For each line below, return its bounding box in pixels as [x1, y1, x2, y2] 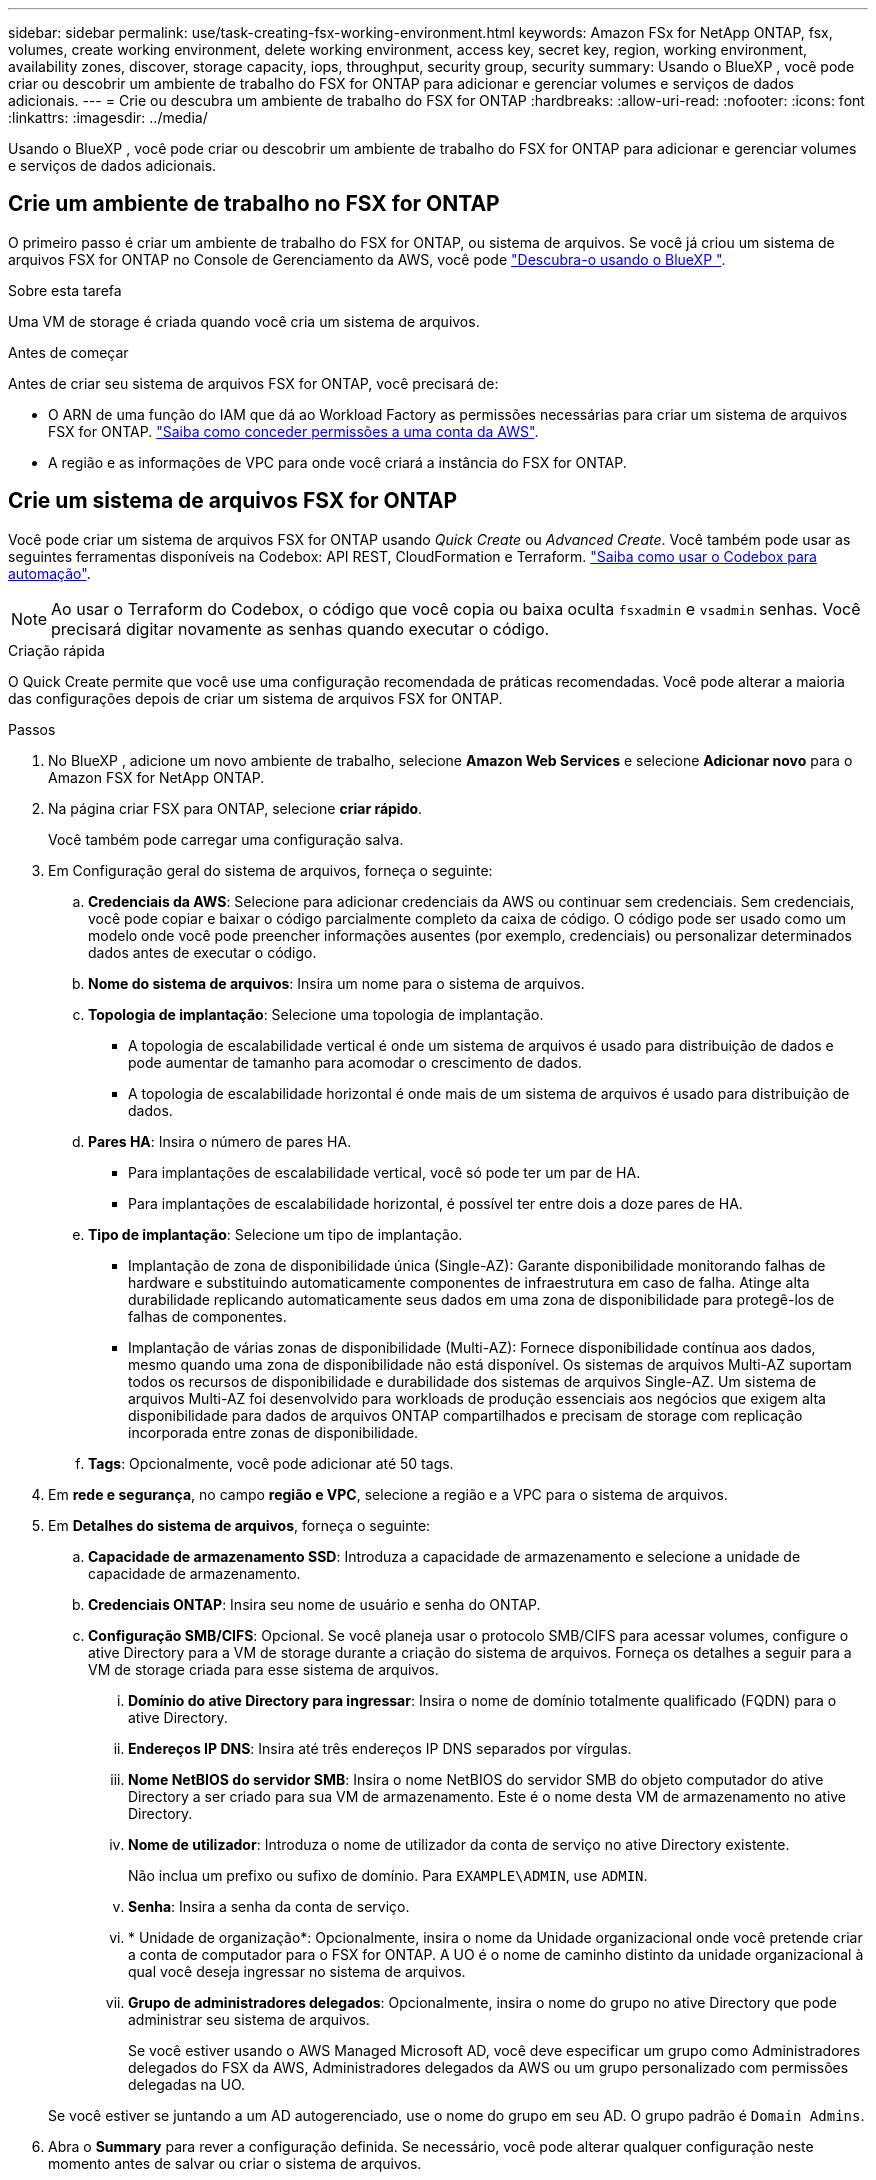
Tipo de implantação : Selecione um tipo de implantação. [88, 1225, 463, 1243]
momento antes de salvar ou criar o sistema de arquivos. [48, 2154, 422, 2172]
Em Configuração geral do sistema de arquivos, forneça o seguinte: [48, 861, 493, 879]
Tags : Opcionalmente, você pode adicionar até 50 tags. [88, 1454, 454, 1472]
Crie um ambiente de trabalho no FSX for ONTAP [8, 191, 500, 217]
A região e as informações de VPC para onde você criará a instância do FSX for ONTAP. [48, 453, 627, 471]
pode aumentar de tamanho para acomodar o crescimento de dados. [128, 1053, 582, 1071]
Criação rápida [8, 641, 105, 659]
